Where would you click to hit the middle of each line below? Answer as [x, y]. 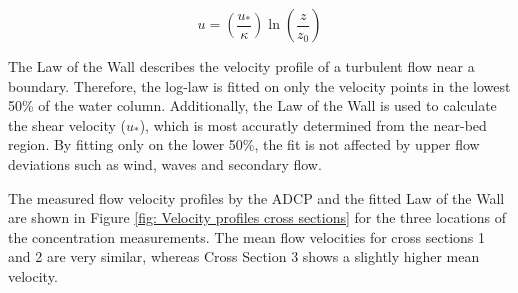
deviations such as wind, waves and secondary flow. [165, 163]
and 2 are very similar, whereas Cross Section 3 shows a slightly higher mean [244, 256]
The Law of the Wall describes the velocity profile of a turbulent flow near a [241, 66]
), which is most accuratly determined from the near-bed [313, 124]
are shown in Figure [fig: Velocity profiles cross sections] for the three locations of [257, 217]
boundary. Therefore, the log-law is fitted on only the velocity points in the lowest [259, 85]
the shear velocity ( [67, 124]
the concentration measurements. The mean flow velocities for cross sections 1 [246, 236]
